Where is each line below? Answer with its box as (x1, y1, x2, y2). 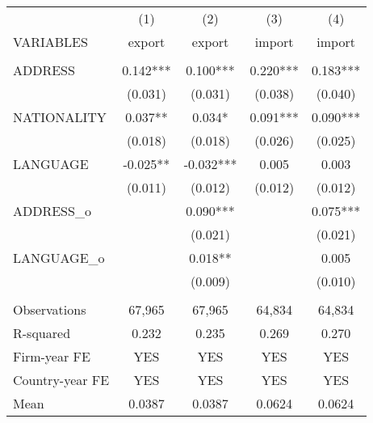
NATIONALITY (13, 108, 107, 126)
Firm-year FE (13, 347, 90, 366)
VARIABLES (13, 32, 88, 51)
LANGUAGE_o (13, 248, 105, 267)
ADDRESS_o (13, 201, 91, 220)
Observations (13, 300, 86, 319)
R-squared (13, 324, 71, 342)
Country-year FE (13, 370, 110, 389)
